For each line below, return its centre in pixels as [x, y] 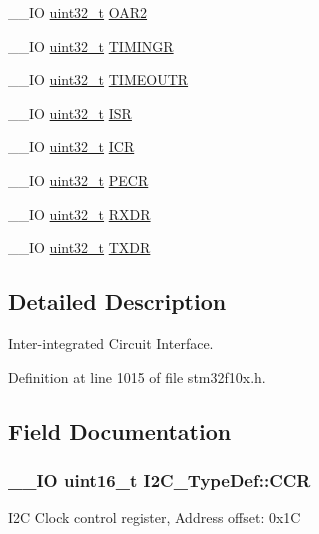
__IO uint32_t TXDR [79, 247]
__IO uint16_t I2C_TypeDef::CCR [159, 479]
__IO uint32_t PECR [78, 179]
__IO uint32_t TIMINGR [91, 45]
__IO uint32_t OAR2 [78, 12]
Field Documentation [120, 430]
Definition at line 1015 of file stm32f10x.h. [137, 376]
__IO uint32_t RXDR [79, 213]
